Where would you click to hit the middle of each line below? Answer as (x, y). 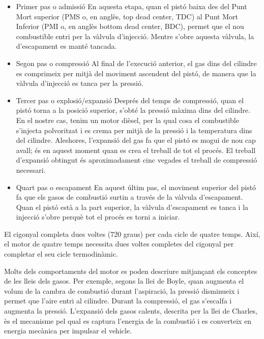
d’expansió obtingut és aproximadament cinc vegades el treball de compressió (137, 160)
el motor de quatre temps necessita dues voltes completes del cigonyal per (119, 244)
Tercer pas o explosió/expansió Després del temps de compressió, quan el (130, 100)
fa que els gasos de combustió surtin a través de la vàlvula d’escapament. (129, 197)
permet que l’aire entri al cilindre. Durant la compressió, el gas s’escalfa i (118, 301)
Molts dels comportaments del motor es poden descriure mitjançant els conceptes (131, 271)
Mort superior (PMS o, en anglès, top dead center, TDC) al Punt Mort (127, 16)
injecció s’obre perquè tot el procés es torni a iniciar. (98, 217)
